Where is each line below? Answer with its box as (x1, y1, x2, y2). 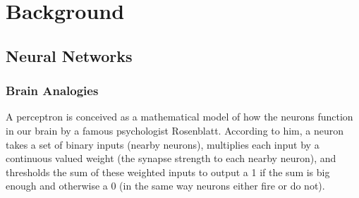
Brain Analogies (6, 82, 99, 99)
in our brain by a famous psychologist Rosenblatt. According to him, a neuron (6, 123, 344, 137)
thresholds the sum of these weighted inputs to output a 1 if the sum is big (6, 164, 330, 179)
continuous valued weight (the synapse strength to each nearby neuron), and (6, 151, 336, 166)
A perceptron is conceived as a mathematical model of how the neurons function (6, 109, 353, 124)
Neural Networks (6, 44, 133, 66)
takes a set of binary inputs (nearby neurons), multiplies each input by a (6, 137, 320, 151)
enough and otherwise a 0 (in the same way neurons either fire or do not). (6, 178, 325, 193)
